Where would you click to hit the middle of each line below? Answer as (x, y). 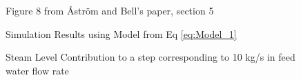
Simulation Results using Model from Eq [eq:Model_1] (121, 33)
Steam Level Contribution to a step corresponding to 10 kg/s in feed (150, 57)
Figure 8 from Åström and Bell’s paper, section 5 (110, 10)
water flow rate (37, 70)
